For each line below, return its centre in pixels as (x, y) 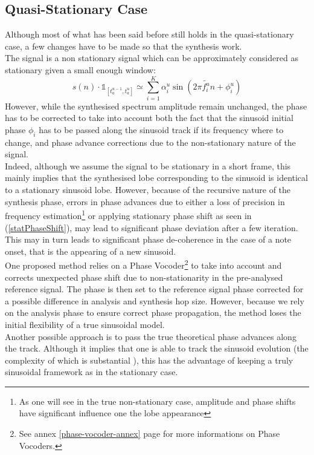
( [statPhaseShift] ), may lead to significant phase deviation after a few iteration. (152, 227)
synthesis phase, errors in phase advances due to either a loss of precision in (145, 201)
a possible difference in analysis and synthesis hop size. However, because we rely (155, 300)
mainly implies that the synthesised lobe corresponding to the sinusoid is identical (156, 178)
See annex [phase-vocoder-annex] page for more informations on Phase (149, 434)
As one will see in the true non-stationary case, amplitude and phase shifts (157, 401)
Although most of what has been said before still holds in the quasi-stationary (149, 34)
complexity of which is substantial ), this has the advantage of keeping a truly (149, 360)
